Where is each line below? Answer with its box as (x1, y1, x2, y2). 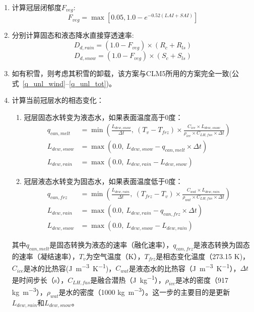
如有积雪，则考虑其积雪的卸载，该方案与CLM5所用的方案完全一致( (12, 68, 232, 79)
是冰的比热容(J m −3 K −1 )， (23, 261, 116, 273)
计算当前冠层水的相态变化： (12, 95, 104, 105)
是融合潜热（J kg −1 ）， (90, 273, 165, 285)
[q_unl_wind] (22, 78, 66, 88)
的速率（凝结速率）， (12, 251, 79, 261)
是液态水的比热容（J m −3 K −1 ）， (129, 261, 240, 273)
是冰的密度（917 (175, 274, 229, 285)
